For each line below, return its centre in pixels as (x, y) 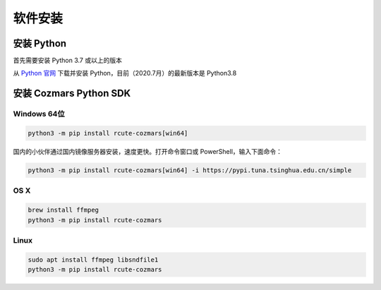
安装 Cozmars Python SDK (72, 93)
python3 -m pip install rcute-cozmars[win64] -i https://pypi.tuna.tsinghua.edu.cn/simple (190, 170)
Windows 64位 (39, 114)
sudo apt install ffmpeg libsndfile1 (93, 260)
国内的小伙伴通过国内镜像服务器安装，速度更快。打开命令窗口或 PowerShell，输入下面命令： (147, 151)
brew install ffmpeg (63, 210)
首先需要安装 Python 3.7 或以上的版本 (68, 61)
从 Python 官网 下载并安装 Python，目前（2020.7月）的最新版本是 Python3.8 (125, 73)
